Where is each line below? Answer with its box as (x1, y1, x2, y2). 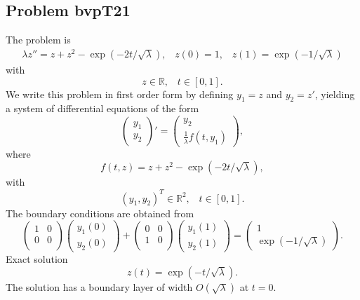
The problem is (6, 32, 71, 47)
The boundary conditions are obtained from (6, 205, 194, 220)
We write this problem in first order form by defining (6, 86, 234, 101)
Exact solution (6, 251, 68, 266)
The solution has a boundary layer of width (6, 280, 193, 294)
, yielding (314, 86, 355, 101)
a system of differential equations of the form (6, 101, 199, 116)
